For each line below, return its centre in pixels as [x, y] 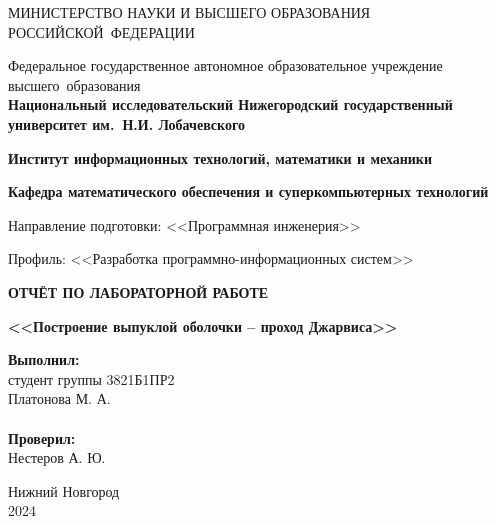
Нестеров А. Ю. [57, 457]
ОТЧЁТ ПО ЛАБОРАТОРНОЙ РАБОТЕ [138, 291]
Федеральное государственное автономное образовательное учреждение [225, 65]
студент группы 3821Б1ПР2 [91, 378]
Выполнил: [44, 359]
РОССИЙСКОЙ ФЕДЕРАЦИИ [101, 31]
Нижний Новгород [64, 490]
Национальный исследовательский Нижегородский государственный [230, 104]
